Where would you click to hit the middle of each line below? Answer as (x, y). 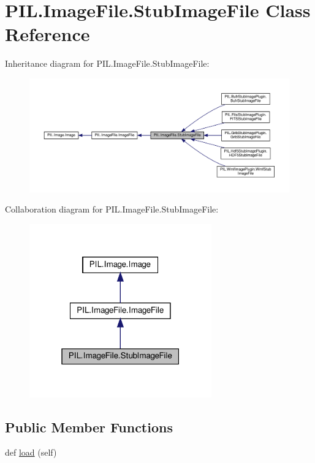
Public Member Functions (89, 427)
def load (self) (31, 452)
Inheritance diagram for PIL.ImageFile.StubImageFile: (107, 63)
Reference (47, 34)
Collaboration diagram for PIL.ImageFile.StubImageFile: (112, 209)
